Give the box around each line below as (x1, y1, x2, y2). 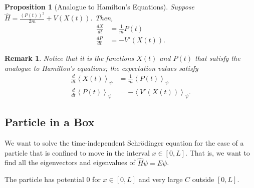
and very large (138, 174, 183, 185)
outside (192, 174, 214, 185)
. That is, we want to (185, 147, 250, 158)
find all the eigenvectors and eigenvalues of (5, 157, 135, 168)
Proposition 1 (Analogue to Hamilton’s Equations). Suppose (5, 1, 195, 11)
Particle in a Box (5, 114, 95, 130)
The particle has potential (5, 174, 84, 185)
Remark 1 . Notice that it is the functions (5, 53, 134, 63)
